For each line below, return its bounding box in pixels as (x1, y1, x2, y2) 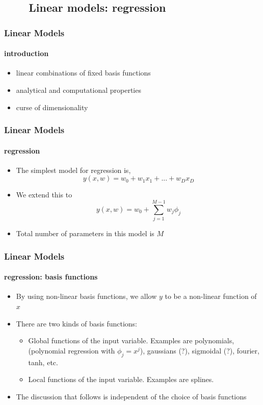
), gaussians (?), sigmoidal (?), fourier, (140, 345, 259, 356)
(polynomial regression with (28, 345, 115, 356)
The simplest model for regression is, (16, 164, 131, 175)
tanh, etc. (28, 357, 58, 367)
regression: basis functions (4, 271, 98, 282)
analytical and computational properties (16, 85, 141, 95)
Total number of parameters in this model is (16, 228, 154, 239)
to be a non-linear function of (165, 291, 257, 301)
